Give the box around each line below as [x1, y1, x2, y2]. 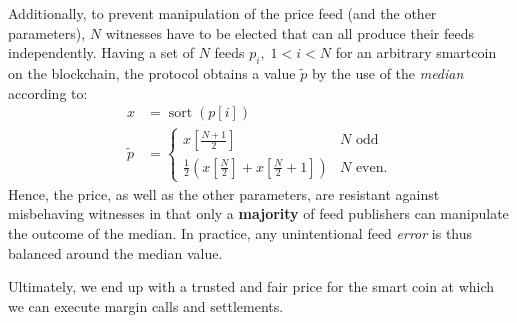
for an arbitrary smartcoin [335, 42, 497, 63]
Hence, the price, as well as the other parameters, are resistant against [8, 183, 440, 204]
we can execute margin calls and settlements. [8, 295, 284, 316]
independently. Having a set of [8, 42, 194, 63]
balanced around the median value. [8, 242, 223, 263]
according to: [8, 82, 88, 103]
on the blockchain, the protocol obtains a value [8, 62, 296, 83]
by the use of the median [311, 62, 464, 83]
